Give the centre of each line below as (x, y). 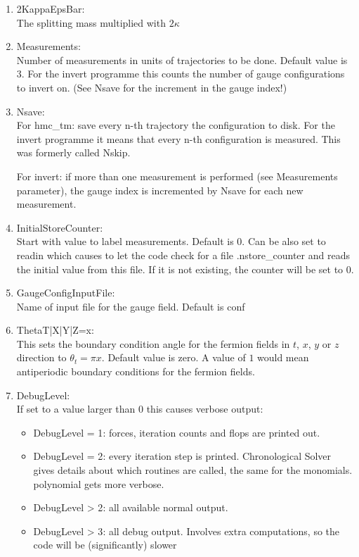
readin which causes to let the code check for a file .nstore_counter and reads (183, 255)
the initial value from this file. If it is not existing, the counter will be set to (180, 269)
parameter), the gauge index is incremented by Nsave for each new (160, 190)
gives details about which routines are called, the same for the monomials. (193, 470)
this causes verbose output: (205, 409)
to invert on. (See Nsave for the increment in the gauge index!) (152, 87)
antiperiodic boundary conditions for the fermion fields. (136, 371)
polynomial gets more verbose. (99, 483)
